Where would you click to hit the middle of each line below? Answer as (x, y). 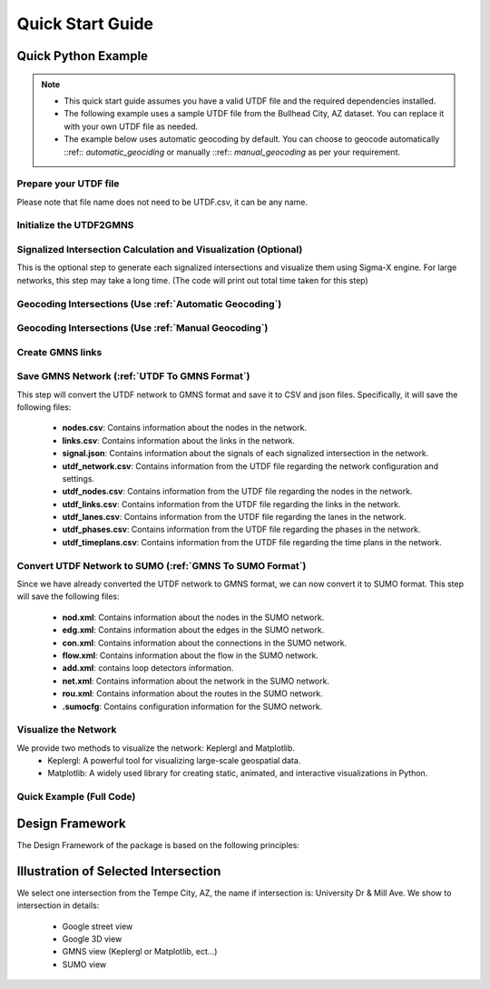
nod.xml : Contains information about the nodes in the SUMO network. (193, 617)
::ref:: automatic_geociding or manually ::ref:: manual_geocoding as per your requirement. (232, 152)
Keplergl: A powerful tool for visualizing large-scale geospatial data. (174, 761)
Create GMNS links (59, 352)
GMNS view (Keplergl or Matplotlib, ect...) (140, 952)
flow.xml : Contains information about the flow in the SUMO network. (191, 655)
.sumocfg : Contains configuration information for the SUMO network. (192, 706)
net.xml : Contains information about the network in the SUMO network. (196, 681)
